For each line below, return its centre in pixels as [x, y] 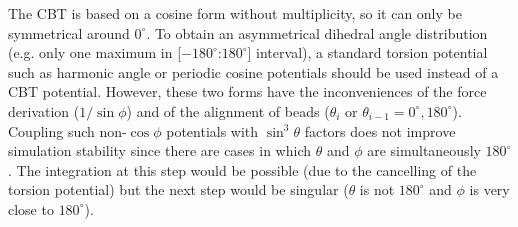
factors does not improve [380, 130]
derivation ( [44, 110]
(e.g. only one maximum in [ [95, 52]
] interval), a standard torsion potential [367, 52]
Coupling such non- [67, 130]
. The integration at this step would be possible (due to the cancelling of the [242, 169]
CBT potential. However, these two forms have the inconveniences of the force [247, 91]
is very [489, 189]
